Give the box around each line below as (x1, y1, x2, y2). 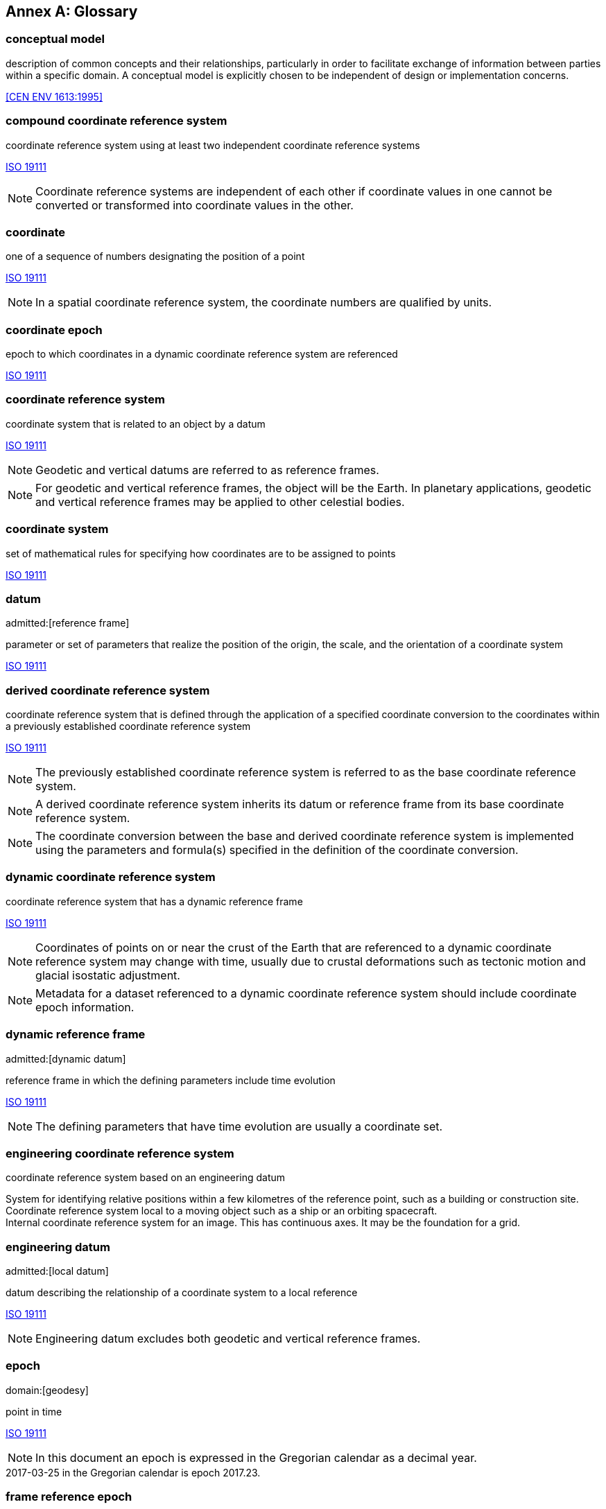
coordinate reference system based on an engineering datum (6, 1171, 286, 1184)
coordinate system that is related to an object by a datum (6, 417, 266, 430)
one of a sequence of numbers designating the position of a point (6, 250, 305, 263)
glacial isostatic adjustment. (35, 968, 180, 982)
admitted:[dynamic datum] (6, 1052, 126, 1065)
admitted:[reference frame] (6, 617, 130, 629)
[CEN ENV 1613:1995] (6, 90, 103, 103)
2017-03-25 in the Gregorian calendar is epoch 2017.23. (6, 1466, 261, 1479)
